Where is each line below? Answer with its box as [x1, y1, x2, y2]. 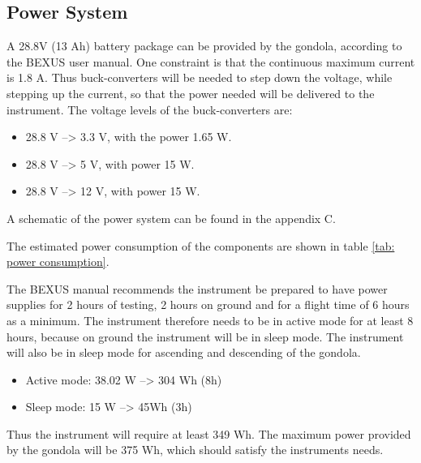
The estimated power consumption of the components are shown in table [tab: [6, 237, 395, 254]
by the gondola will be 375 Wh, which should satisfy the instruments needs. [6, 441, 384, 458]
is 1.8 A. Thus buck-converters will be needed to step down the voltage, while [6, 69, 393, 86]
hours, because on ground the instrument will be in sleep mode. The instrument [6, 328, 404, 345]
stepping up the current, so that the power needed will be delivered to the [6, 84, 375, 101]
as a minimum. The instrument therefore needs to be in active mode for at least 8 [6, 311, 414, 328]
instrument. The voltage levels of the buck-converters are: [6, 101, 293, 118]
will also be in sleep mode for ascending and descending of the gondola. [6, 344, 361, 361]
